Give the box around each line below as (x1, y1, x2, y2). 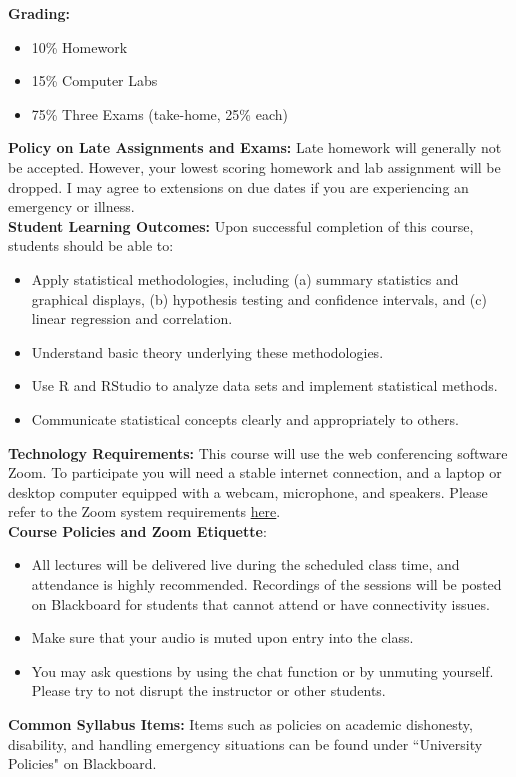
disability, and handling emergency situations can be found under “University (8, 733, 483, 754)
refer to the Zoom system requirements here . (8, 501, 281, 522)
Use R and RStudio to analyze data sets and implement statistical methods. (31, 375, 498, 396)
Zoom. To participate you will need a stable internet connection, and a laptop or (8, 462, 502, 483)
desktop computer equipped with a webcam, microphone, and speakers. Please (8, 481, 488, 502)
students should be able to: (8, 235, 174, 256)
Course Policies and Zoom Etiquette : (8, 520, 267, 541)
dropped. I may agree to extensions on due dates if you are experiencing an (8, 176, 469, 197)
